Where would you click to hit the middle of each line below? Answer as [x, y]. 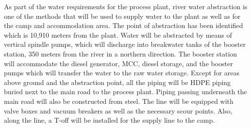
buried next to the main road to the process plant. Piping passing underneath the [125, 92]
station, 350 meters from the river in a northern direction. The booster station [121, 53]
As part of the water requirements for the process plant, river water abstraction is [126, 6]
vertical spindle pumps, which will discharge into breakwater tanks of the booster [125, 44]
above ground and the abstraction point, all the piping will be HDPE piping [117, 82]
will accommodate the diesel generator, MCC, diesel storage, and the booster [118, 63]
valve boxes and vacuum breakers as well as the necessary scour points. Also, [118, 110]
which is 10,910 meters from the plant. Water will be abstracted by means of [118, 35]
